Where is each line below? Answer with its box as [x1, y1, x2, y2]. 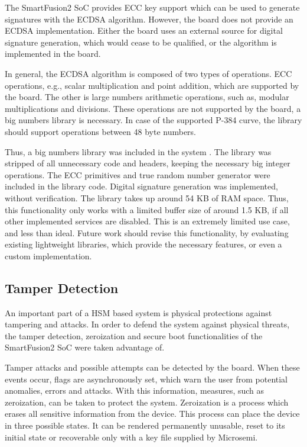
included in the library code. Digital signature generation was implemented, [5, 180, 278, 192]
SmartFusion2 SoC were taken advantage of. [5, 341, 165, 353]
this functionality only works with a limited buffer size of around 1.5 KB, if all [5, 203, 289, 216]
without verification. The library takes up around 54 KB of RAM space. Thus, [5, 191, 289, 204]
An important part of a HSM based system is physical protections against [5, 306, 272, 319]
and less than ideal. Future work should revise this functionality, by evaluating [5, 226, 289, 239]
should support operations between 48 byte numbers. [5, 125, 197, 137]
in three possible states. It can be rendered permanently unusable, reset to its [5, 419, 285, 432]
